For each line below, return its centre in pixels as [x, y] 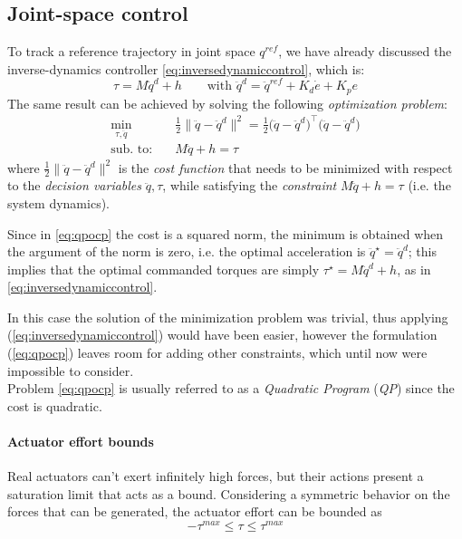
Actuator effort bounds [81, 442]
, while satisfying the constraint [250, 185]
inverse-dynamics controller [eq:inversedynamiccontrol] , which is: [186, 68]
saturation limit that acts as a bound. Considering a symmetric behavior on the [229, 493]
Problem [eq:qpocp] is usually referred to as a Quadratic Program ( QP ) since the [231, 388]
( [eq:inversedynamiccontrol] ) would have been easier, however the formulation [222, 335]
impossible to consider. [71, 370]
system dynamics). [58, 202]
